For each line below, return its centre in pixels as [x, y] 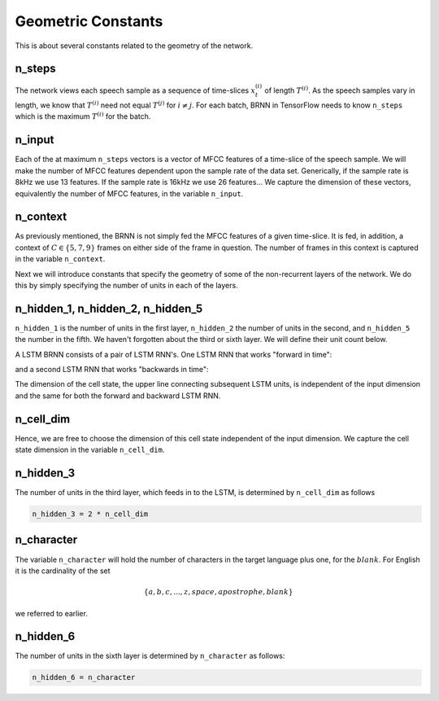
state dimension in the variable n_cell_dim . [90, 450]
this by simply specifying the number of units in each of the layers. [127, 285]
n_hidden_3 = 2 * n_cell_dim [90, 514]
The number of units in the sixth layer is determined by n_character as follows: [150, 656]
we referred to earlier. [52, 613]
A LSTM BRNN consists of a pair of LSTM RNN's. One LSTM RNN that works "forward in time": [174, 354]
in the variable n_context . [60, 259]
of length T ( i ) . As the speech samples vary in [340, 90]
